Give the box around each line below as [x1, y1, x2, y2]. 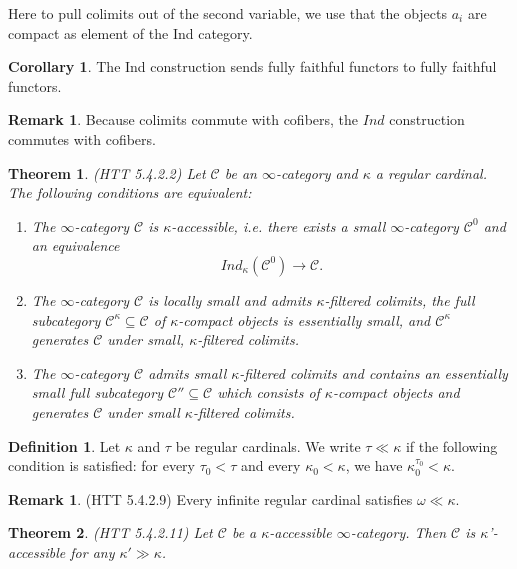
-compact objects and [332, 382, 460, 403]
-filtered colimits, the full [324, 289, 475, 310]
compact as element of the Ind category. [8, 22, 253, 43]
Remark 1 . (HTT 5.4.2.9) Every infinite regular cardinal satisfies [8, 488, 413, 509]
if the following [405, 435, 498, 456]
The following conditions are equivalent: [8, 182, 252, 203]
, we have [345, 455, 403, 476]
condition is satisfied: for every [8, 455, 195, 476]
